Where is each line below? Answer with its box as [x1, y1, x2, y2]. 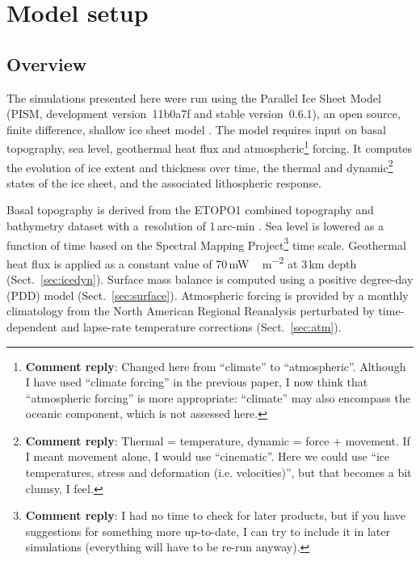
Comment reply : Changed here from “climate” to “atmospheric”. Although [25, 357, 406, 374]
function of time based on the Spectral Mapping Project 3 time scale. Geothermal [6, 234, 406, 253]
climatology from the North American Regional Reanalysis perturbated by [6, 302, 375, 319]
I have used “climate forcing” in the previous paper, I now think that [25, 373, 368, 390]
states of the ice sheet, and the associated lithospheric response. [6, 174, 321, 191]
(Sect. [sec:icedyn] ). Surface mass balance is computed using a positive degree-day [6, 271, 414, 288]
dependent [6, 318, 58, 335]
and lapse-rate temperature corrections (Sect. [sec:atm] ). [61, 318, 342, 335]
